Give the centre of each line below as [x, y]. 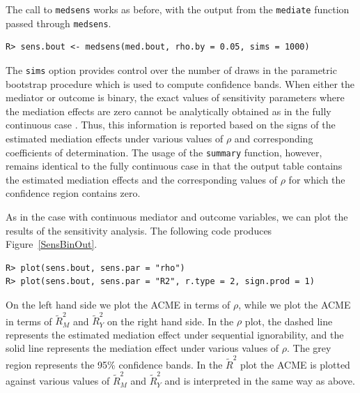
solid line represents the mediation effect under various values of [142, 348]
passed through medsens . [58, 23]
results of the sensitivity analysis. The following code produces [139, 230]
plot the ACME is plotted [295, 364]
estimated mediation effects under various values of [115, 138]
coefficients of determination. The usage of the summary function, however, [164, 152]
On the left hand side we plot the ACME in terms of [118, 304]
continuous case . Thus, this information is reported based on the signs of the [171, 125]
